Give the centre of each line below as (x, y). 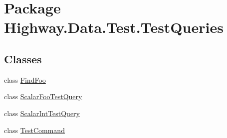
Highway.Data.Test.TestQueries (114, 27)
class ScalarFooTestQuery (43, 96)
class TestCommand (34, 130)
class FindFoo (25, 79)
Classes (23, 59)
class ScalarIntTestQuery (42, 113)
